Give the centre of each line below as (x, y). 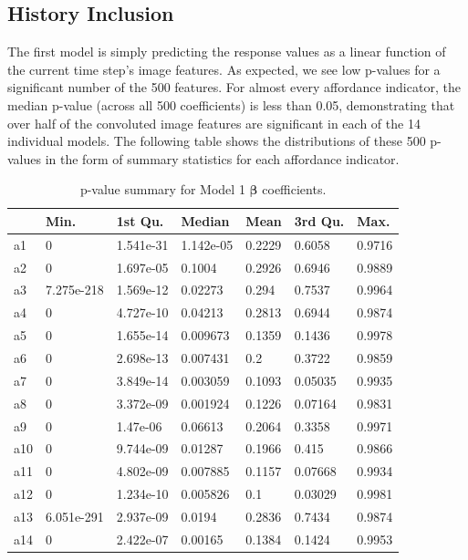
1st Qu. (140, 220)
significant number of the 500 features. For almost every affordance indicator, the (234, 87)
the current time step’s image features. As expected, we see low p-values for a (224, 69)
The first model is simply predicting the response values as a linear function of (227, 52)
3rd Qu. (319, 220)
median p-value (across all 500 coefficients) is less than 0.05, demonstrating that (231, 104)
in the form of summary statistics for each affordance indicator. (222, 158)
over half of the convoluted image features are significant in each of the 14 (214, 123)
